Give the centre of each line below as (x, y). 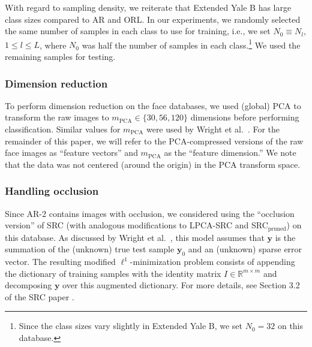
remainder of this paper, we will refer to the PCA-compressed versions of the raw (154, 141)
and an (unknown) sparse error (245, 249)
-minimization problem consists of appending (212, 262)
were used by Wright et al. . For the (213, 129)
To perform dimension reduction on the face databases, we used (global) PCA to (153, 105)
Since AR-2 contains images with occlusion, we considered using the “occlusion (150, 213)
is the (285, 237)
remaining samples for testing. (60, 57)
